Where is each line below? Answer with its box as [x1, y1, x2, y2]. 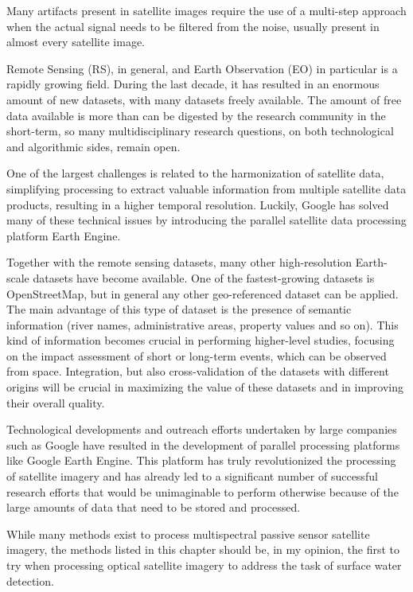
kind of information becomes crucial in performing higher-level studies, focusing [6, 332, 395, 349]
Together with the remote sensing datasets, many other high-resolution [6, 254, 353, 271]
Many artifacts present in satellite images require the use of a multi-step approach [6, 2, 407, 18]
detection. [6, 572, 54, 589]
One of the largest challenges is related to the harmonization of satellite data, [6, 165, 384, 181]
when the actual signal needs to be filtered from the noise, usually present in [6, 18, 380, 34]
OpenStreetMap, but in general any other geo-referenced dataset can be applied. [6, 285, 399, 302]
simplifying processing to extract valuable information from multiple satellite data [6, 180, 407, 197]
